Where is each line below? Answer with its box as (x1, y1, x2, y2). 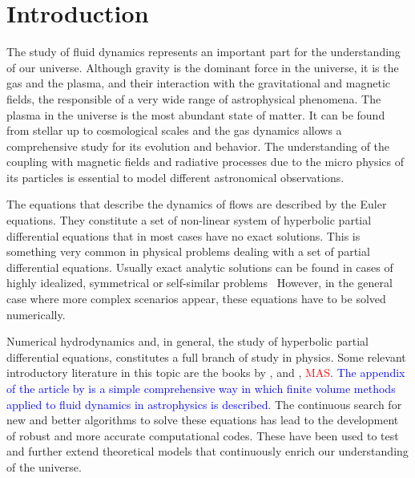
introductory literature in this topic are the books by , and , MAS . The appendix (6, 364, 405, 381)
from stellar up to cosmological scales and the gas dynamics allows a (6, 122, 342, 139)
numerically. (6, 306, 66, 322)
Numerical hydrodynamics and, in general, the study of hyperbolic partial (6, 333, 369, 350)
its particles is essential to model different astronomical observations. (6, 168, 344, 185)
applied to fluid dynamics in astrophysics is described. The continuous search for (6, 395, 402, 412)
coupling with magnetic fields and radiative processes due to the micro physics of (6, 153, 405, 170)
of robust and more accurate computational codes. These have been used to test (6, 427, 399, 444)
